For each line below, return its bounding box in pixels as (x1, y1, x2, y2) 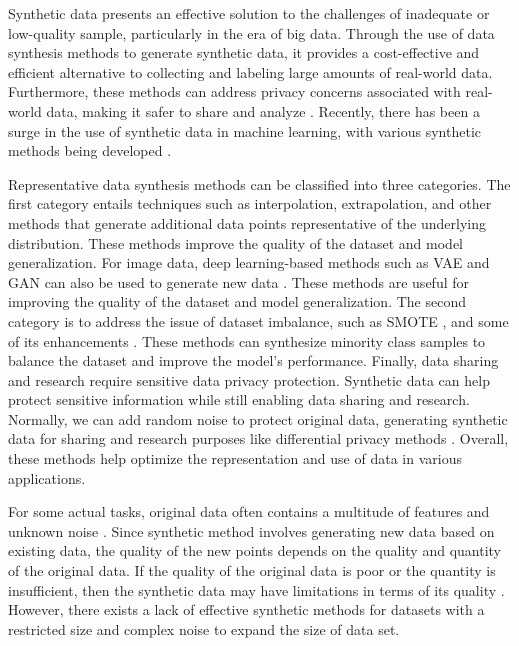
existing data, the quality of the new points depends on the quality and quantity (8, 540, 502, 561)
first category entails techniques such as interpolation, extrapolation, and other (8, 193, 492, 214)
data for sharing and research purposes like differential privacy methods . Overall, (8, 428, 509, 449)
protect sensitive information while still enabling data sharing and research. (8, 389, 470, 410)
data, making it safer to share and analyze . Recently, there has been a (46, 100, 480, 121)
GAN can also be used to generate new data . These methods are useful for (8, 271, 469, 292)
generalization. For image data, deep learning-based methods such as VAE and (8, 252, 490, 273)
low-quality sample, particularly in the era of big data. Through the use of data (8, 22, 495, 43)
